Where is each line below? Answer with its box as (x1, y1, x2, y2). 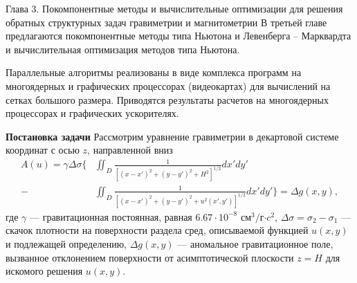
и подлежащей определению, (6, 236, 127, 250)
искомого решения (6, 264, 83, 278)
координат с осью (6, 143, 80, 157)
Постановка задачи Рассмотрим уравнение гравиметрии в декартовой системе (6, 129, 339, 143)
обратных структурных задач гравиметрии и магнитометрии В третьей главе (6, 15, 327, 29)
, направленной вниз (87, 143, 173, 157)
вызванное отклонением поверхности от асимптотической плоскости (6, 250, 294, 264)
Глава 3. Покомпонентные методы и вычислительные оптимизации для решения (6, 1, 343, 15)
